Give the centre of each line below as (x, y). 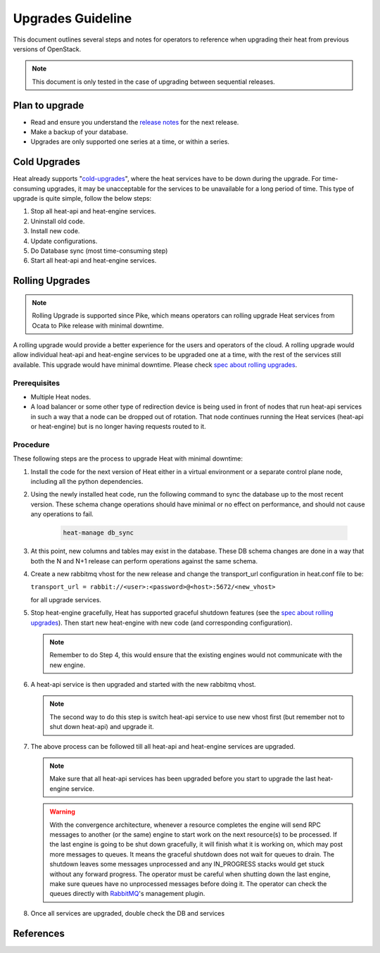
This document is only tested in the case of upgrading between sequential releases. (154, 82)
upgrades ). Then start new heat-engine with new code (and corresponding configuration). (161, 623)
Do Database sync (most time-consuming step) (99, 251)
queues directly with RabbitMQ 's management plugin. (127, 894)
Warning (62, 812)
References (39, 933)
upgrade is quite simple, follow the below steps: (82, 199)
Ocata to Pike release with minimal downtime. (98, 325)
